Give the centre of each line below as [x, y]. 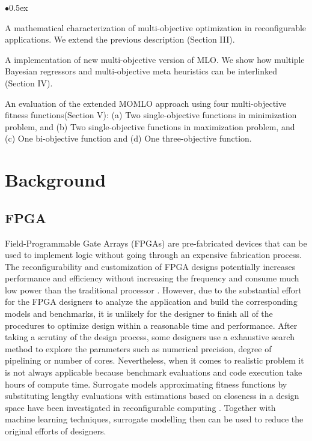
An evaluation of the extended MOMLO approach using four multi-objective [146, 103]
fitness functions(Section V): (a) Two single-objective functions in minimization [151, 115]
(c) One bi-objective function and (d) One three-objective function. [128, 138]
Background [56, 180]
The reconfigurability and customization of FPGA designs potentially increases [150, 266]
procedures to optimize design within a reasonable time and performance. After [151, 325]
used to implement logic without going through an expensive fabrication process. [153, 255]
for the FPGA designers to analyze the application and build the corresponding [151, 301]
